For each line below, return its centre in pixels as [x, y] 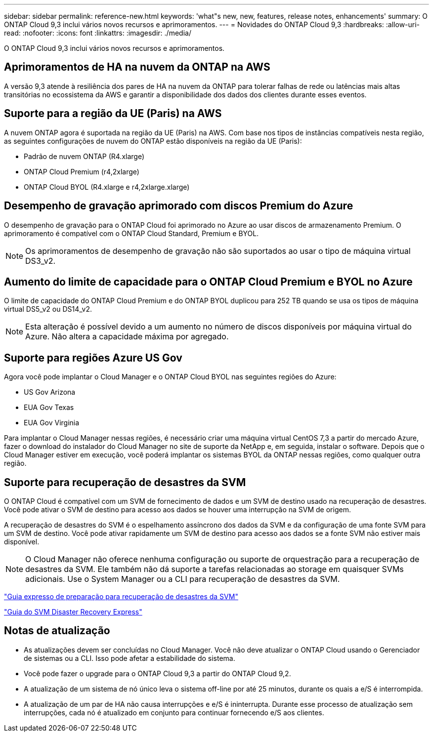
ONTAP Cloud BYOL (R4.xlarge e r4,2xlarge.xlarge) [107, 187]
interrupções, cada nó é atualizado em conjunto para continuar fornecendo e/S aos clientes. [174, 712]
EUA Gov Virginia [52, 423]
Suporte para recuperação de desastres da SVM [125, 482]
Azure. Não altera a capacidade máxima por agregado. [127, 337]
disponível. [22, 542]
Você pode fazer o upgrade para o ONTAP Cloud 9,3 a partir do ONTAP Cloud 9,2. [157, 673]
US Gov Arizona [50, 392]
